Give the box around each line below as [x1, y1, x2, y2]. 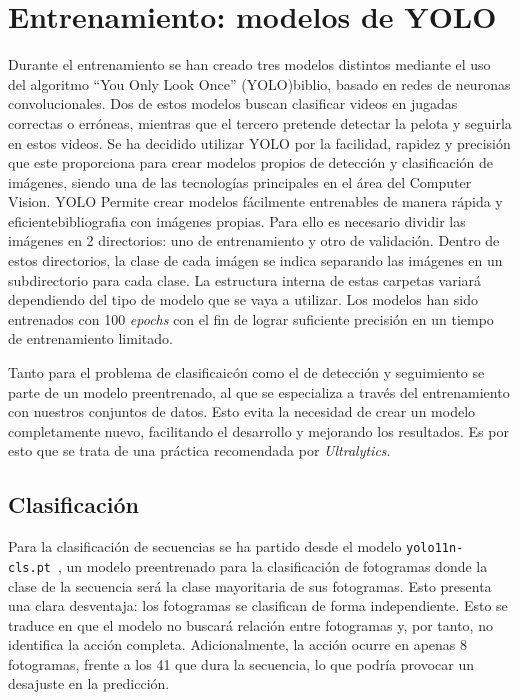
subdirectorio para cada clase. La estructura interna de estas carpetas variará [8, 269, 482, 290]
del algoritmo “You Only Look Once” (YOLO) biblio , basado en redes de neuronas [8, 73, 511, 94]
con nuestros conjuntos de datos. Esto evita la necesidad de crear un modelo [8, 401, 476, 422]
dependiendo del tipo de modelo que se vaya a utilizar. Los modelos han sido [8, 289, 478, 310]
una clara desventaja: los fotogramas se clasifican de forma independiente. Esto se [8, 595, 508, 616]
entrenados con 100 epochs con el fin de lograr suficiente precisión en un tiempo [8, 308, 494, 329]
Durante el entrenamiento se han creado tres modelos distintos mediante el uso [8, 54, 491, 75]
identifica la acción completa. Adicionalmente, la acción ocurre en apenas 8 [8, 634, 468, 655]
